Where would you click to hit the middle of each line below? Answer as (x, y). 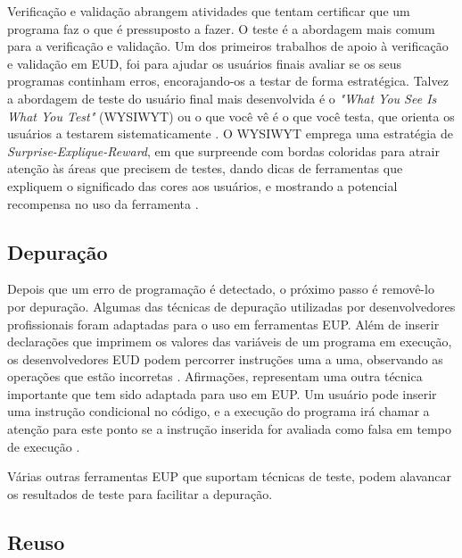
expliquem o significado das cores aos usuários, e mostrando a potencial (202, 185)
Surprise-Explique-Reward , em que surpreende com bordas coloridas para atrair (223, 150)
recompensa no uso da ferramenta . (103, 203)
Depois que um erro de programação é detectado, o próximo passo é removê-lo (221, 289)
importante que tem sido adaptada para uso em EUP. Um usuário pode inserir (222, 393)
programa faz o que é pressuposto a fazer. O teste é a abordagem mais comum (221, 28)
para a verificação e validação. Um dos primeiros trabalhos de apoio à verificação (228, 46)
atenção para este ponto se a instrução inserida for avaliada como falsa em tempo (229, 429)
